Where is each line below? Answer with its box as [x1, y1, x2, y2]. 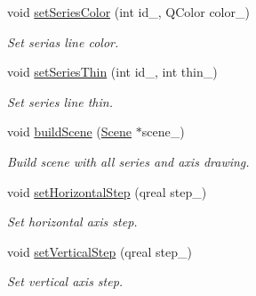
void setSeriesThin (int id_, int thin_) [7, 62, 218, 81]
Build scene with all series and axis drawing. [7, 152, 250, 170]
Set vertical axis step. [7, 272, 124, 291]
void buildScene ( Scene [7, 122, 132, 141]
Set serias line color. [7, 32, 119, 51]
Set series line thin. [7, 92, 113, 111]
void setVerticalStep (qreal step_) [7, 242, 192, 260]
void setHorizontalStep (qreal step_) [7, 182, 207, 201]
